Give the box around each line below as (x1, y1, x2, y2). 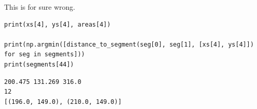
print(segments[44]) (4, 60, 74, 68)
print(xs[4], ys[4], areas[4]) (4, 20, 111, 28)
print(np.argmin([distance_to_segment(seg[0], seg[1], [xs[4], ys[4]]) (4, 40, 254, 48)
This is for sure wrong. (4, 2, 75, 12)
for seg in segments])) (4, 51, 85, 58)
